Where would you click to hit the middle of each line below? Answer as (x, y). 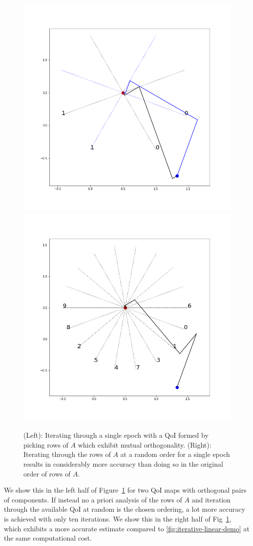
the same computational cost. (48, 538)
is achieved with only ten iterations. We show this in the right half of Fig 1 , (118, 518)
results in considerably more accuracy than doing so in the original (123, 463)
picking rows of (46, 444)
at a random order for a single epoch (175, 454)
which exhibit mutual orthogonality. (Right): (145, 444)
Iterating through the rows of (67, 454)
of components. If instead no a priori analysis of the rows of (93, 499)
